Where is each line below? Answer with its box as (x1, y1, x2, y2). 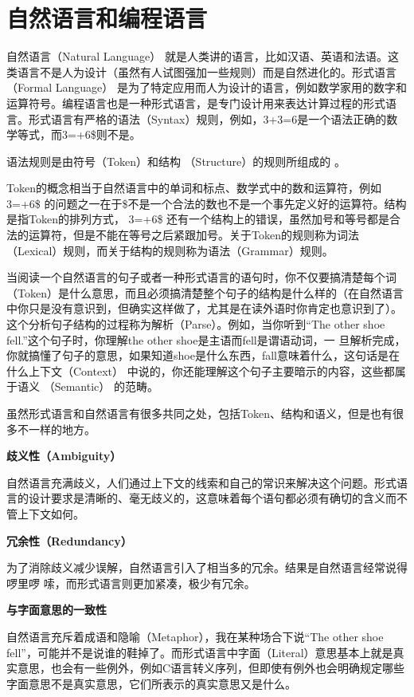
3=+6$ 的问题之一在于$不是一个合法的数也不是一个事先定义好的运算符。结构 (6, 195, 407, 211)
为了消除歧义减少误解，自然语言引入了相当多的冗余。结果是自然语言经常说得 (6, 559, 408, 576)
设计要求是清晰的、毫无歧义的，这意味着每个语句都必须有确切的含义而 (28, 490, 396, 506)
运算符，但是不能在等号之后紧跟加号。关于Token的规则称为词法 (28, 226, 359, 243)
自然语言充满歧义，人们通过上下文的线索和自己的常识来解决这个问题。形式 (6, 474, 396, 490)
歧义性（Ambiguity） (6, 447, 122, 464)
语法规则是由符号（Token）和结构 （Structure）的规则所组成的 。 (6, 152, 346, 169)
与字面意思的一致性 (6, 601, 107, 618)
